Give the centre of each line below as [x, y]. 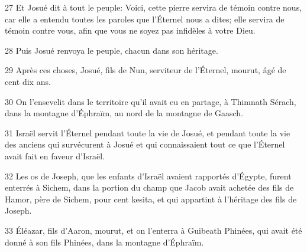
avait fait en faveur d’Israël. [55, 156]
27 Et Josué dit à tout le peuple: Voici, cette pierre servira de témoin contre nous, [153, 7]
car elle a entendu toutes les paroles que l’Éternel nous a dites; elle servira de [145, 19]
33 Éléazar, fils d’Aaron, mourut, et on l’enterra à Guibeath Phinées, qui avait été [153, 230]
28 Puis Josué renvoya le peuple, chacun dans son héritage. [112, 50]
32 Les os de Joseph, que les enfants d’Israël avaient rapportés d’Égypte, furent [148, 176]
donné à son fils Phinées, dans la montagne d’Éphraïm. [104, 242]
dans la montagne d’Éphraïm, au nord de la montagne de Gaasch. [124, 113]
